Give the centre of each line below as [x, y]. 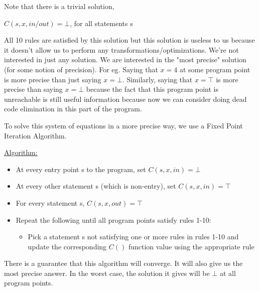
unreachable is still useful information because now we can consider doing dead [125, 99]
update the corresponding [67, 246]
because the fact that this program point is [152, 89]
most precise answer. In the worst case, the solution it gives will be [107, 273]
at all [228, 273]
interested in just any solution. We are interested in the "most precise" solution [125, 59]
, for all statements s [101, 23]
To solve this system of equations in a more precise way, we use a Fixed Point [123, 125]
